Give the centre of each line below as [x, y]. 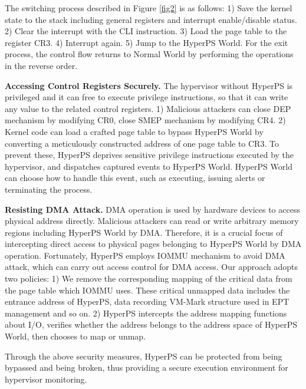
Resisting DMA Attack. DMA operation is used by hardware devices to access [152, 209]
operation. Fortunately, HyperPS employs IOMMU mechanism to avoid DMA [145, 255]
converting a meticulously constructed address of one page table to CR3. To [142, 143]
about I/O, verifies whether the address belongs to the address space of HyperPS [151, 324]
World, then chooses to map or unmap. [75, 336]
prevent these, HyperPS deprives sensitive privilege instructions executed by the [149, 155]
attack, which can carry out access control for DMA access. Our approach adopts [151, 267]
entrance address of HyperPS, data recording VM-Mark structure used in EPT [147, 301]
